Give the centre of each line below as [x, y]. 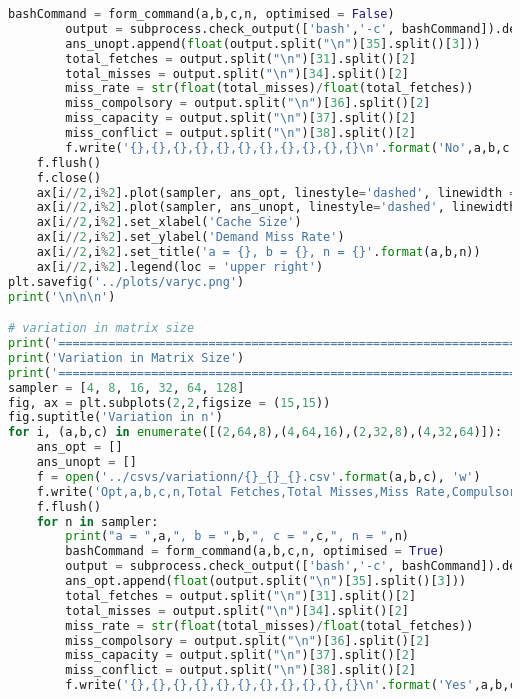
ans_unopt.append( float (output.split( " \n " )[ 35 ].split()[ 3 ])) [273, 43]
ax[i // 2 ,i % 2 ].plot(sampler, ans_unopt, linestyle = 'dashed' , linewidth [276, 207]
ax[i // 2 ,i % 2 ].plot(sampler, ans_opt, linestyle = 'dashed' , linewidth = [276, 192]
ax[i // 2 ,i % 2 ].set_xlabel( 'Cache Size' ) [169, 222]
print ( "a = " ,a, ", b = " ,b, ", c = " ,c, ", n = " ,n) [237, 536]
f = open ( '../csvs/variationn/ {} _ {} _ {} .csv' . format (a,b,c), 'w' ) [258, 476]
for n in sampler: [97, 521]
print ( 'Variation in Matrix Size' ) [126, 357]
